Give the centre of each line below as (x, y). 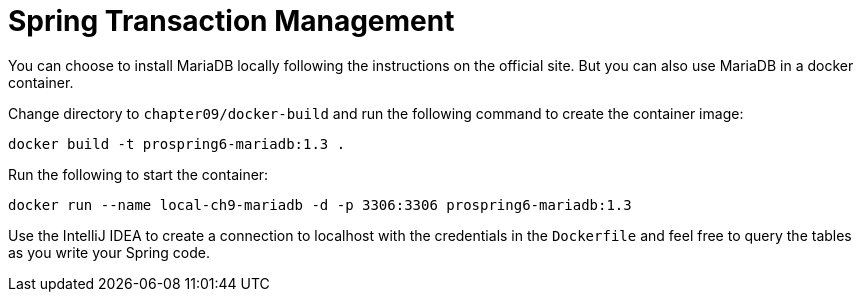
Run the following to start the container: (138, 174)
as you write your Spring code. (109, 252)
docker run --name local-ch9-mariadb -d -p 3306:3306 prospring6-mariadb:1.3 (320, 204)
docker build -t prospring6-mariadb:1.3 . (177, 143)
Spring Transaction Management (231, 21)
